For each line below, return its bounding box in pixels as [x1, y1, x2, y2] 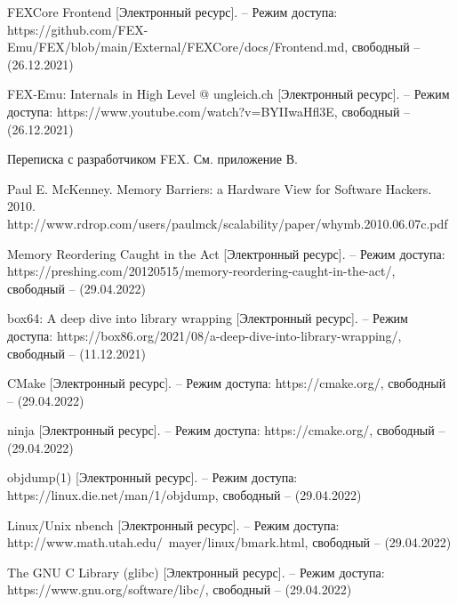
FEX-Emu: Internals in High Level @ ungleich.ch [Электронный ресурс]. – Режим [7, 85, 450, 103]
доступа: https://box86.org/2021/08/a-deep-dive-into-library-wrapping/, [7, 326, 402, 344]
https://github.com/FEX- [7, 20, 148, 38]
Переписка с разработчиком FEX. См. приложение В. [7, 149, 298, 168]
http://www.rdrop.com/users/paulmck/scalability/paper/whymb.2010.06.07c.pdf [7, 214, 448, 232]
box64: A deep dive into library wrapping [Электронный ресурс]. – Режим [7, 309, 408, 327]
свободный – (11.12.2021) [7, 343, 146, 362]
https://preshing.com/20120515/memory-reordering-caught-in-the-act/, [7, 262, 396, 280]
